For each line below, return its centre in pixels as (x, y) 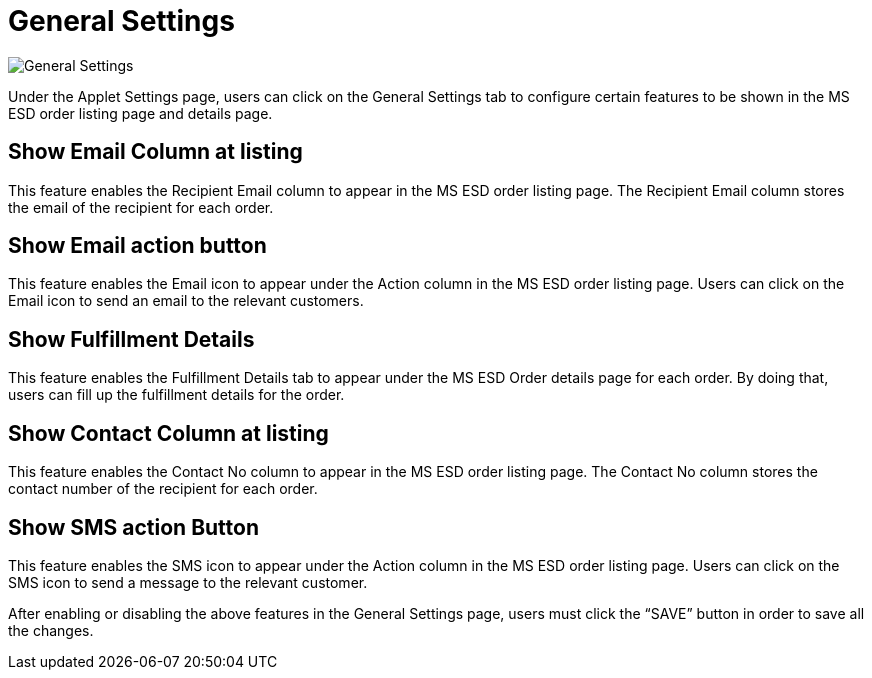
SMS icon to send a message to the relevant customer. (188, 582)
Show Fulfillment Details (131, 339)
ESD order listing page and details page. (140, 113)
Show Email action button (137, 246)
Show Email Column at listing (155, 152)
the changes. (51, 630)
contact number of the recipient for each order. (163, 489)
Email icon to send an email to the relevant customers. (186, 301)
